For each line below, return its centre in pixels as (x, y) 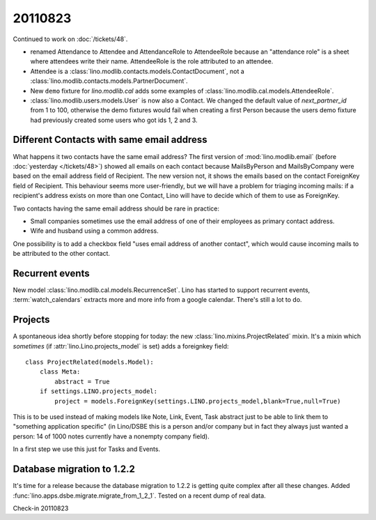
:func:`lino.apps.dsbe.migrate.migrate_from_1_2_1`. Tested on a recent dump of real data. (139, 496)
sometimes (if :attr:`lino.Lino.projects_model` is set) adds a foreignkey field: (121, 346)
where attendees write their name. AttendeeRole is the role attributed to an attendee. (152, 61)
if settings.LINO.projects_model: (99, 391)
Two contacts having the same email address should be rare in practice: (116, 208)
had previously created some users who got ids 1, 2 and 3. (114, 120)
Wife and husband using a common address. (95, 231)
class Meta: (60, 372)
